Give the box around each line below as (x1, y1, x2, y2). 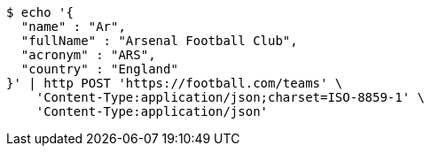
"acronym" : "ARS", (20, 48, 156, 62)
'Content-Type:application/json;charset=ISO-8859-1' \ (35, 90, 426, 104)
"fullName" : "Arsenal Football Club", (20, 34, 298, 48)
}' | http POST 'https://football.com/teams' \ (6, 76, 343, 90)
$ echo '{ (6, 5, 74, 19)
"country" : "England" (20, 62, 178, 76)
